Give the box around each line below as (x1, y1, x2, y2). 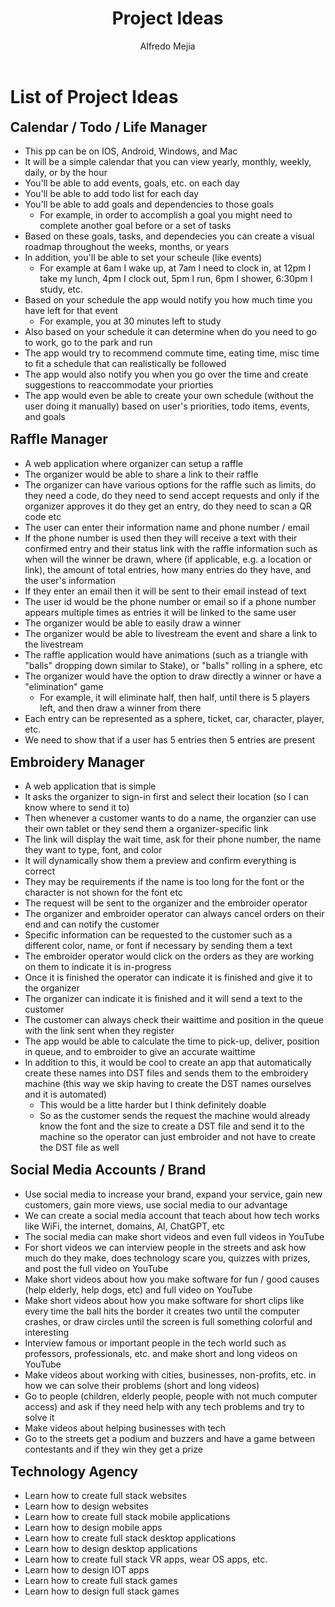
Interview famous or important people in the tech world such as (24, 1337, 287, 1349)
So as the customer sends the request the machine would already (39, 1110, 311, 1122)
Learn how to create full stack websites (24, 1490, 188, 1502)
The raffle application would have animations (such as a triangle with (24, 648, 309, 661)
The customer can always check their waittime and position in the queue (24, 1014, 324, 1026)
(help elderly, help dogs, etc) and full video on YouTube (24, 1283, 253, 1296)
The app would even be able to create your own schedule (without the (24, 390, 314, 402)
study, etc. (39, 283, 84, 296)
